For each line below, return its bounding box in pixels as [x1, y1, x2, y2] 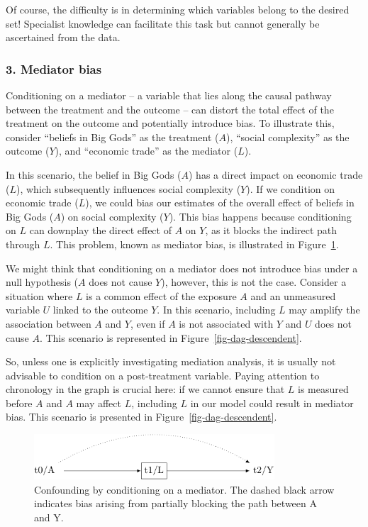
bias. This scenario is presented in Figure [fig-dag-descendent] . [6, 409, 277, 424]
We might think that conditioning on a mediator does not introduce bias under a [6, 260, 358, 275]
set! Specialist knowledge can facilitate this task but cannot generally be [6, 16, 320, 30]
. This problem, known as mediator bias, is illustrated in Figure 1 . [50, 236, 339, 251]
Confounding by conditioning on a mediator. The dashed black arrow [34, 482, 335, 497]
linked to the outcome [52, 302, 148, 317]
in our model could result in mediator [190, 395, 354, 410]
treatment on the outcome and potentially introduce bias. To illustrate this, [6, 116, 335, 131]
